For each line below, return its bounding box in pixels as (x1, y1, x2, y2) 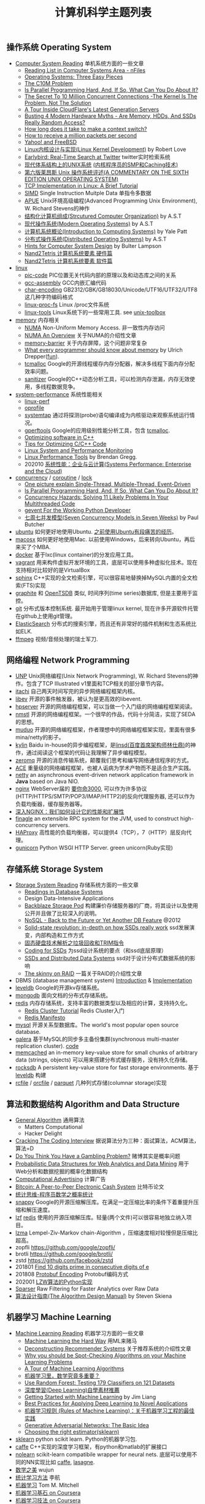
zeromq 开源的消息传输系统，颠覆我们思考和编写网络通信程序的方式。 (15, 757, 192, 764)
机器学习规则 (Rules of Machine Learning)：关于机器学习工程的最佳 (24, 1406, 195, 1414)
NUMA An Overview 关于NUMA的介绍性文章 (24, 331, 137, 339)
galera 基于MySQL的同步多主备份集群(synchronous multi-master (15, 1035, 179, 1043)
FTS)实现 (22, 581, 46, 589)
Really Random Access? (24, 118, 86, 126)
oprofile (24, 404, 45, 411)
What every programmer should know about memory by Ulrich (24, 346, 183, 353)
